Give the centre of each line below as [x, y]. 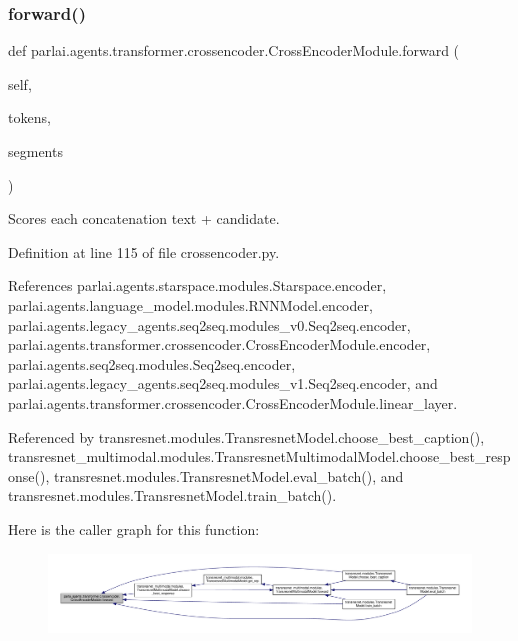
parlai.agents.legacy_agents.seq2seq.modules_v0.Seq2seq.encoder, [209, 324]
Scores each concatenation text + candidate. [144, 218]
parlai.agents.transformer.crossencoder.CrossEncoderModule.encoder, [219, 344]
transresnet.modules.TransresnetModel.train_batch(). [172, 495]
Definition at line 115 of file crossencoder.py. [144, 251]
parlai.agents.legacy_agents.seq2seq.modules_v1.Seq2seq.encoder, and [223, 383]
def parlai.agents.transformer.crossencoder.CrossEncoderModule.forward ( [234, 50]
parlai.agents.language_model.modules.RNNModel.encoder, [190, 304]
